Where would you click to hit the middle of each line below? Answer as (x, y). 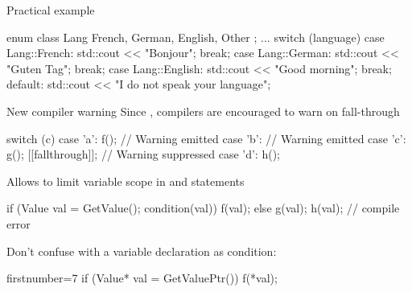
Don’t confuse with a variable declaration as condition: (142, 251)
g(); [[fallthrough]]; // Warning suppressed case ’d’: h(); (143, 154)
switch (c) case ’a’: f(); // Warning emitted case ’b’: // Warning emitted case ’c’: (206, 138)
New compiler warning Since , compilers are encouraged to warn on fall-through (203, 111)
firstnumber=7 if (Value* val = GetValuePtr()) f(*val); (142, 278)
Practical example (51, 10)
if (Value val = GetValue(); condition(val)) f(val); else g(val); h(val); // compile (203, 208)
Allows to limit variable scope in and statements (126, 181)
